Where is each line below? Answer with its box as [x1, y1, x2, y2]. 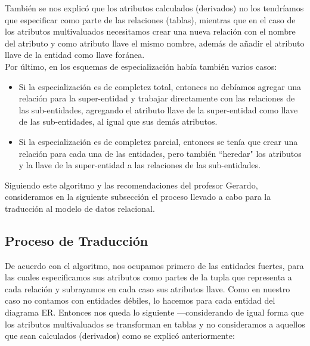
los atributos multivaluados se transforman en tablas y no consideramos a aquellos [5, 317, 305, 330]
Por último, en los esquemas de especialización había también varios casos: [5, 60, 277, 72]
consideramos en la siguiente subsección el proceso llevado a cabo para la [5, 190, 271, 203]
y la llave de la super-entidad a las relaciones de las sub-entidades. [18, 159, 261, 171]
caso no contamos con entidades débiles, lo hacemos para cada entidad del [5, 294, 275, 307]
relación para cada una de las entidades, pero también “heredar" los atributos [18, 147, 302, 159]
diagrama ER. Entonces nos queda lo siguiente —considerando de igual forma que [5, 306, 304, 319]
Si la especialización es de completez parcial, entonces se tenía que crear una [18, 135, 298, 147]
